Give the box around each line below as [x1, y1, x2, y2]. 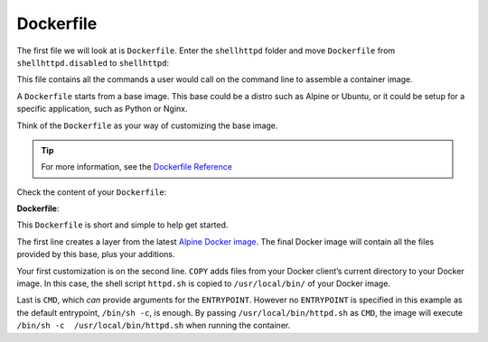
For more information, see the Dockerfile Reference [41, 162, 232, 172]
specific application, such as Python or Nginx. [16, 104, 189, 115]
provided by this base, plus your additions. [16, 249, 175, 260]
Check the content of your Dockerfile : [16, 186, 167, 198]
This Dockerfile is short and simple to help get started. [16, 219, 229, 230]
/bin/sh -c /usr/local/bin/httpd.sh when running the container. [16, 320, 291, 331]
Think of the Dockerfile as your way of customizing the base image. [16, 120, 278, 131]
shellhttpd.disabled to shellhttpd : [16, 57, 170, 68]
